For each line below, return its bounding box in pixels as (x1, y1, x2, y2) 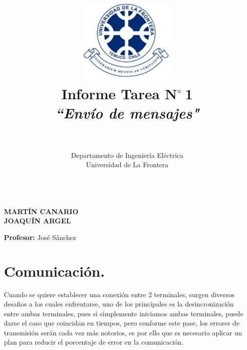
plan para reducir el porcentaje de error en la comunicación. (4, 337, 184, 347)
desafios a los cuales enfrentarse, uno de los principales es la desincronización (4, 299, 234, 309)
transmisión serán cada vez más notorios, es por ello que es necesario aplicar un (4, 327, 242, 337)
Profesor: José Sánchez (4, 232, 76, 242)
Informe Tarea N (61, 83, 178, 103)
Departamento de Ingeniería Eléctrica (71, 150, 183, 160)
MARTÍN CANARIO (4, 206, 79, 216)
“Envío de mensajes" (55, 102, 200, 123)
